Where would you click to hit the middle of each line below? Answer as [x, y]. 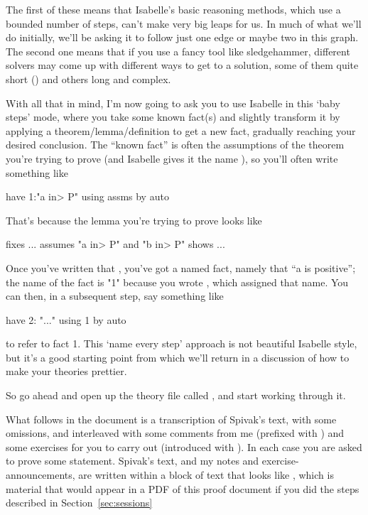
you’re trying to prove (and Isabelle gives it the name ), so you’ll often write [172, 158]
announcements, [40, 475]
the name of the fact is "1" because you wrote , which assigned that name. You [177, 282]
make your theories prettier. [66, 371]
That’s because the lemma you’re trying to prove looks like [134, 220]
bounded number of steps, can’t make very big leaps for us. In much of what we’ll [184, 23]
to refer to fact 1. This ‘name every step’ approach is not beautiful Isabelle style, [182, 343]
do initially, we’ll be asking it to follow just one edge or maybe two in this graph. [182, 37]
